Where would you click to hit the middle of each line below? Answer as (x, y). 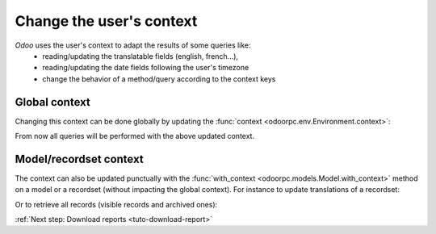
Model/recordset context (80, 159)
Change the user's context (106, 21)
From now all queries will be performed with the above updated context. (134, 136)
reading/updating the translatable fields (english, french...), (140, 56)
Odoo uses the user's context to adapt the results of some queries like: (133, 45)
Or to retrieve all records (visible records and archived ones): (116, 204)
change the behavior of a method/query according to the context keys (159, 79)
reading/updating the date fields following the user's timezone (146, 68)
